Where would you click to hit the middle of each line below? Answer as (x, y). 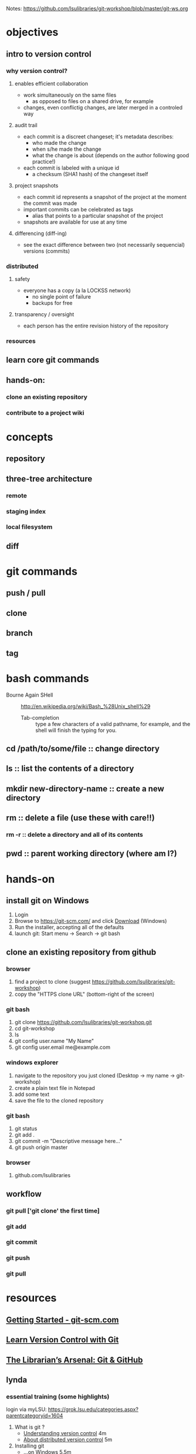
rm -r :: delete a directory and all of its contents (75, 834)
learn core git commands (53, 360)
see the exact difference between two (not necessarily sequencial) (104, 244)
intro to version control (49, 54)
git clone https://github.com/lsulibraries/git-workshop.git (83, 1022)
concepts (30, 437)
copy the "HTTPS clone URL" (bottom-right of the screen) (84, 994)
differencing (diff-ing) (41, 233)
